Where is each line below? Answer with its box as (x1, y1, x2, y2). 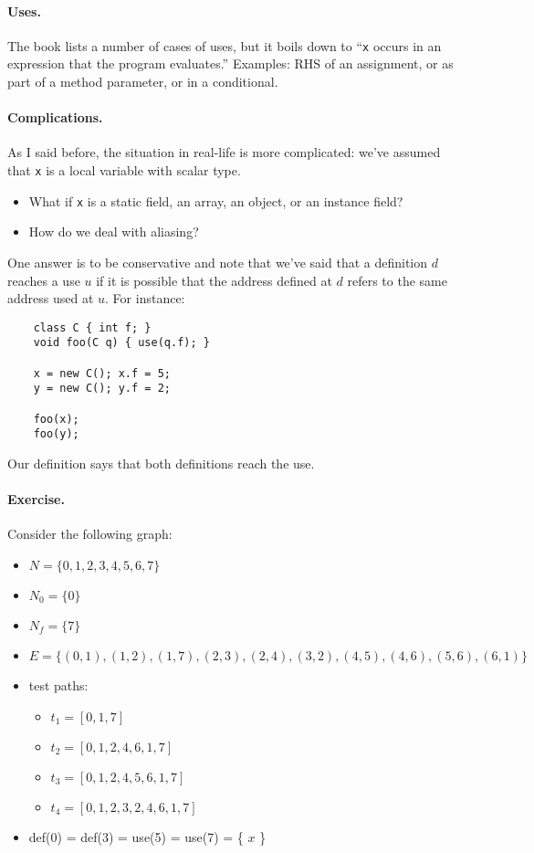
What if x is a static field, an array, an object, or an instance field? (28, 191, 403, 210)
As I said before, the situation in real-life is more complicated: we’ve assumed (7, 142, 441, 162)
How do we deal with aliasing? (28, 222, 199, 241)
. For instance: (105, 289, 185, 308)
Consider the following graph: (7, 524, 173, 543)
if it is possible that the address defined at (96, 270, 332, 290)
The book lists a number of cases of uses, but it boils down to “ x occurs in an (7, 36, 442, 55)
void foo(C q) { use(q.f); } (33, 336, 210, 350)
